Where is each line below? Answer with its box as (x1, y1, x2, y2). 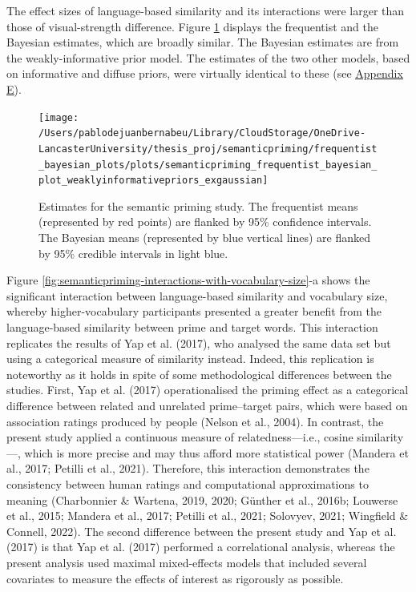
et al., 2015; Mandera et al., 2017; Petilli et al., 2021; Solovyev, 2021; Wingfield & (6, 507, 409, 524)
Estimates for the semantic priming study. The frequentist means (38, 197, 358, 214)
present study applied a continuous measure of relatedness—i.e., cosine (6, 429, 353, 445)
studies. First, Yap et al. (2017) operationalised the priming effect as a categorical (6, 381, 409, 398)
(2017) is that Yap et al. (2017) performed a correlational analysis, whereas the (6, 538, 395, 555)
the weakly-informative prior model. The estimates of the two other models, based (6, 49, 410, 66)
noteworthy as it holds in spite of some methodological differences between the (6, 365, 392, 382)
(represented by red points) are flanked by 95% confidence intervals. (38, 213, 372, 230)
